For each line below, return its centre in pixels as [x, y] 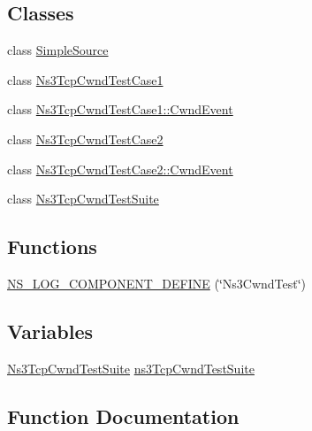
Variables [50, 331]
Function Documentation [123, 416]
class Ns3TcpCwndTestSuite [83, 199]
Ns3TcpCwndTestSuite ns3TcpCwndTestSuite [131, 368]
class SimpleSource [58, 50]
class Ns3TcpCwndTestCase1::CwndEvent [120, 109]
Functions [52, 246]
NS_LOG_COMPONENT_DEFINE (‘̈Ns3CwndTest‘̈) [157, 283]
